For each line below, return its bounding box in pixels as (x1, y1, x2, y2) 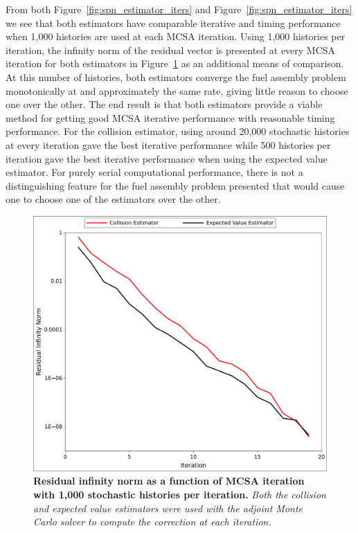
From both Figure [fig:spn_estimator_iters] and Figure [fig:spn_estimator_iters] (6, 2, 352, 16)
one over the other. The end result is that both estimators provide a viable (6, 97, 323, 111)
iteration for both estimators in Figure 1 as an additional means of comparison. (6, 56, 344, 71)
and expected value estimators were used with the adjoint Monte (33, 500, 303, 515)
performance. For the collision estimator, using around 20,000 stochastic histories (6, 124, 350, 138)
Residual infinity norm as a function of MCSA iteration (33, 473, 305, 488)
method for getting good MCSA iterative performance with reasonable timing (6, 110, 335, 125)
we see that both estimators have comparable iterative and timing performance (6, 15, 341, 30)
